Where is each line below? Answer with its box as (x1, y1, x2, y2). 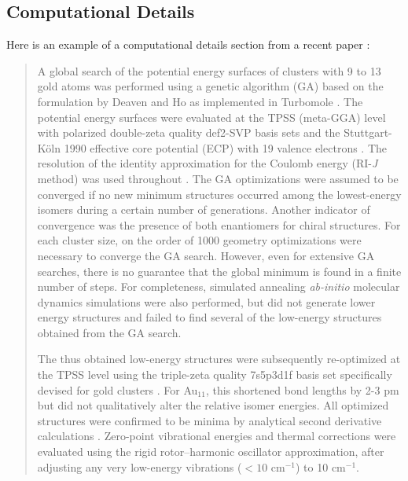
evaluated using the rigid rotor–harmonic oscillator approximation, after (37, 443, 384, 460)
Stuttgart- (344, 124, 392, 141)
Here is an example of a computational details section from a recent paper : (6, 36, 370, 53)
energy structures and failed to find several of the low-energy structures (37, 309, 382, 325)
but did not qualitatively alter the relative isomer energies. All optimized (37, 397, 389, 413)
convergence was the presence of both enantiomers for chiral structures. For (37, 216, 401, 233)
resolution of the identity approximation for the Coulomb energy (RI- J (37, 155, 378, 171)
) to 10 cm (296, 458, 346, 475)
